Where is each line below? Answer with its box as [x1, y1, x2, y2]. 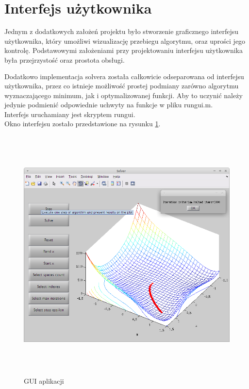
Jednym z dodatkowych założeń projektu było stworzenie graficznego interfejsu [4, 26, 239, 36]
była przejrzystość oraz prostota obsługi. [4, 54, 125, 65]
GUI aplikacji [24, 375, 64, 386]
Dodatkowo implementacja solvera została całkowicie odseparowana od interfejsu [4, 71, 244, 81]
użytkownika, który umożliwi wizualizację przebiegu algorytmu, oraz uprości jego [4, 35, 246, 46]
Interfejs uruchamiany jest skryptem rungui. [4, 109, 135, 119]
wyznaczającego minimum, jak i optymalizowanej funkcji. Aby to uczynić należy [4, 90, 243, 100]
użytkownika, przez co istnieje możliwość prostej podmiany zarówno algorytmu [4, 81, 239, 91]
